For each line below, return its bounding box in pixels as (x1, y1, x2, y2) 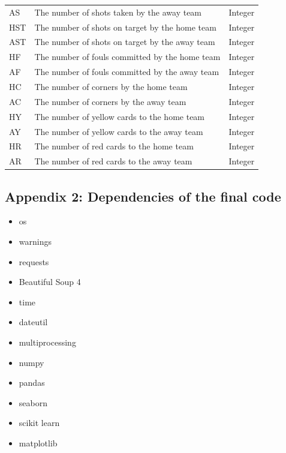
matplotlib (19, 437, 58, 449)
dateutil (19, 316, 48, 328)
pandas (19, 376, 45, 389)
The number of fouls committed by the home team (34, 50, 221, 63)
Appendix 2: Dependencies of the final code (5, 187, 281, 205)
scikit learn (19, 416, 60, 429)
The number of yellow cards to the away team (34, 125, 203, 137)
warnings (19, 235, 52, 248)
